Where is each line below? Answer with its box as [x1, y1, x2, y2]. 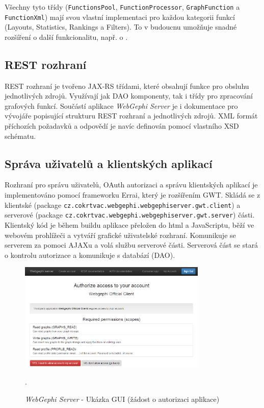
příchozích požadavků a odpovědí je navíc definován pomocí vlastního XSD [5, 121, 239, 131]
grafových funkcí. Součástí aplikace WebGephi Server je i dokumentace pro [5, 100, 238, 111]
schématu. [5, 130, 36, 141]
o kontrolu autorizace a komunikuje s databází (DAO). [5, 249, 175, 260]
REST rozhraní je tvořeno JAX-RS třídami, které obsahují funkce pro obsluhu [5, 80, 249, 91]
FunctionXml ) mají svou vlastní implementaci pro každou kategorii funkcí [5, 11, 235, 22]
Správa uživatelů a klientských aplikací [5, 155, 213, 171]
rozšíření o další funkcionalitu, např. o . [5, 31, 128, 42]
